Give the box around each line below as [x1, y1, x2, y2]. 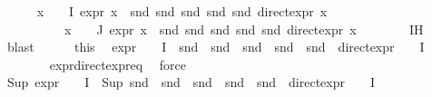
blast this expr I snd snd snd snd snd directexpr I [6, 37, 425, 56]
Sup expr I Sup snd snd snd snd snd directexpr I [6, 73, 376, 92]
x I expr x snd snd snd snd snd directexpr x [36, 2, 328, 20]
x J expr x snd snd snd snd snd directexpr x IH [64, 19, 424, 38]
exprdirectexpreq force [49, 54, 186, 73]
